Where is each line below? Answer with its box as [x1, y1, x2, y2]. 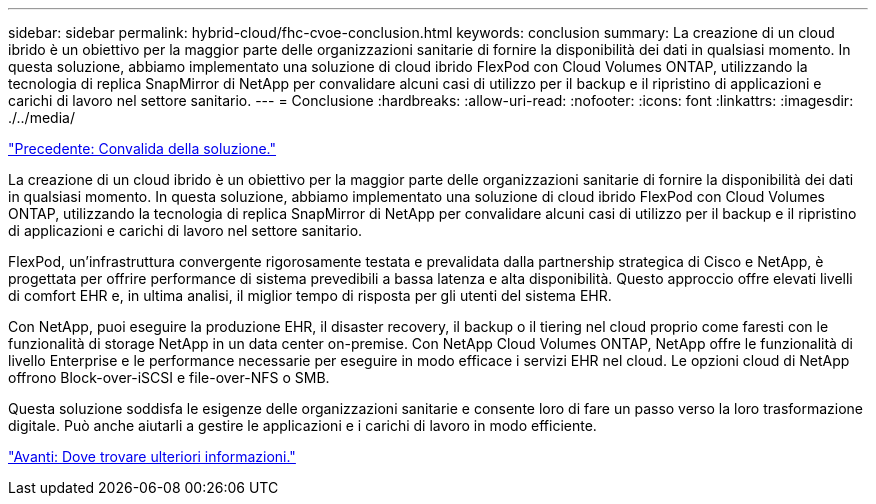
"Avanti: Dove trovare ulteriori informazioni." [8, 448, 296, 465]
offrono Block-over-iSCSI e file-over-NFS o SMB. [8, 369, 330, 386]
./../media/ [8, 109, 75, 126]
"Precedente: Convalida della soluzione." [8, 140, 277, 157]
